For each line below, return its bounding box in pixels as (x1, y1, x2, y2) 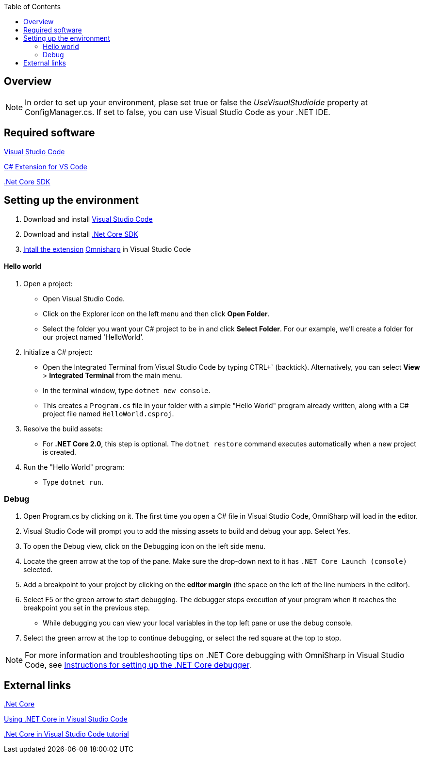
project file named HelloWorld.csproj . (43, 409, 174, 418)
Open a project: (23, 279, 73, 288)
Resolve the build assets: (23, 424, 103, 433)
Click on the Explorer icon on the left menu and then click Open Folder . (43, 309, 270, 318)
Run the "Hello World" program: (23, 462, 125, 471)
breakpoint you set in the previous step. (23, 603, 150, 612)
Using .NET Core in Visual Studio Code (4, 715, 128, 724)
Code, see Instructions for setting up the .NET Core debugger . (25, 659, 252, 670)
